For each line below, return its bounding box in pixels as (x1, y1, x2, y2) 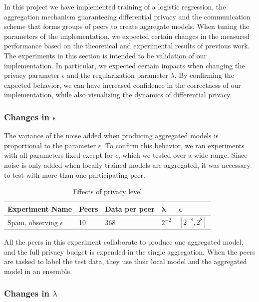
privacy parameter (4, 70, 60, 80)
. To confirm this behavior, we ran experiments (101, 140, 245, 150)
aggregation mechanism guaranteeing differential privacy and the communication (4, 11, 251, 21)
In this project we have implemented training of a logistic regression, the (4, 1, 226, 11)
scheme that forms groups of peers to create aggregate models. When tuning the (4, 21, 250, 31)
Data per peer (105, 203, 155, 214)
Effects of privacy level (73, 186, 142, 197)
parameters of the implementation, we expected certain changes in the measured (4, 30, 250, 41)
